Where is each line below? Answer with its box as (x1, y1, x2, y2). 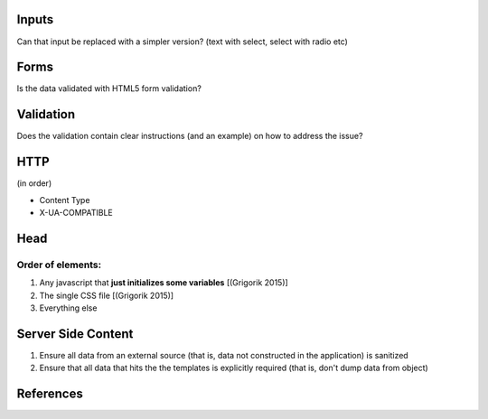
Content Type (39, 194, 90, 205)
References (16, 386, 83, 402)
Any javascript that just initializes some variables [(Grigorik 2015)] (39, 277, 288, 288)
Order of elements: (16, 258, 102, 271)
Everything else (39, 303, 98, 313)
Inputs (16, 12, 54, 27)
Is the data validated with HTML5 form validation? (16, 83, 202, 94)
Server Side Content (16, 326, 134, 341)
